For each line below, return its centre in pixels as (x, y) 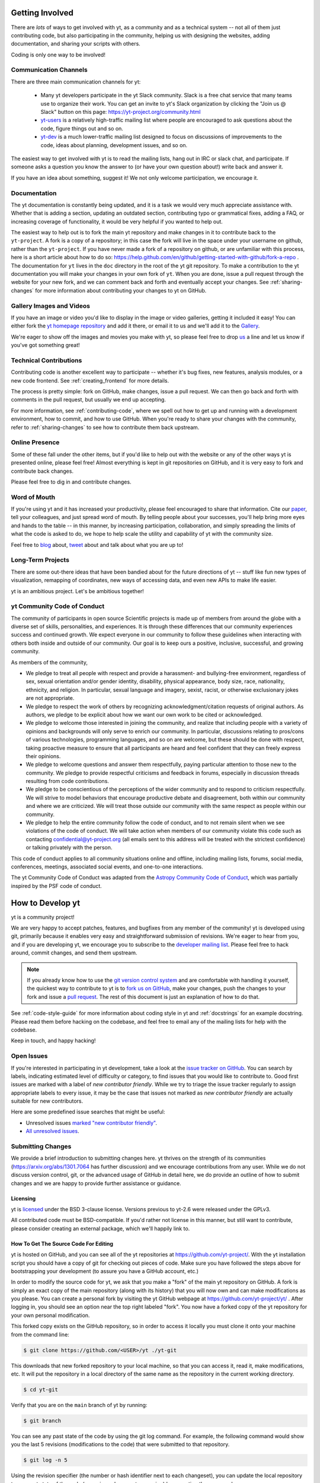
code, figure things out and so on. (82, 128)
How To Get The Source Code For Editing (62, 1243)
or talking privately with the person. (69, 848)
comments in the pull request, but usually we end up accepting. (88, 400)
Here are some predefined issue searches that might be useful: (88, 1112)
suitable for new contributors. (47, 1101)
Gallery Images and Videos (50, 305)
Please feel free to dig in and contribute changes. (71, 482)
